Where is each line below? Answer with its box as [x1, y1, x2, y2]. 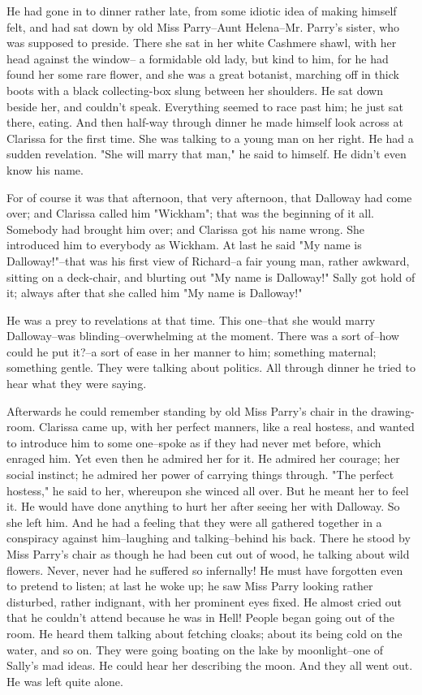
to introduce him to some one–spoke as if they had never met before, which [6, 434, 381, 451]
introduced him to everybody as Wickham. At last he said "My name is [6, 236, 362, 253]
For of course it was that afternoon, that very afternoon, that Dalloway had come [6, 188, 412, 205]
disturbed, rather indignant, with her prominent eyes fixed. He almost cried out [6, 593, 403, 610]
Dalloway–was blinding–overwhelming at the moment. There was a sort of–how [6, 327, 399, 344]
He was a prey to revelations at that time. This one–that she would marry [6, 311, 376, 328]
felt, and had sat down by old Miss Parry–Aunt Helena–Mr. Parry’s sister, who [6, 18, 400, 35]
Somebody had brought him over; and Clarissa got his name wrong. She [6, 220, 365, 237]
